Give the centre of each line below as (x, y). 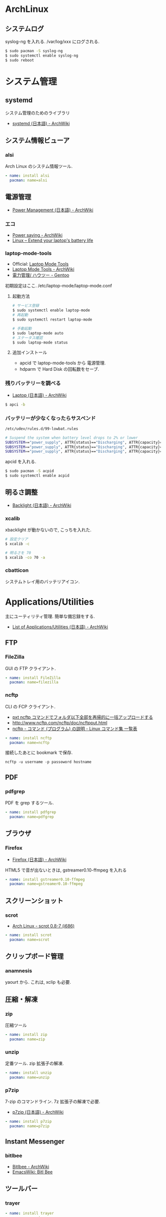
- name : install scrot (28, 935)
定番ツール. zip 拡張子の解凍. (35, 1064)
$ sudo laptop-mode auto (38, 333)
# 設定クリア (17, 540)
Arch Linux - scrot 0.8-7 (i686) (43, 926)
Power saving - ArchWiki (37, 235)
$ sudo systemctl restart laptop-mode (52, 320)
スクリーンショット (34, 901)
